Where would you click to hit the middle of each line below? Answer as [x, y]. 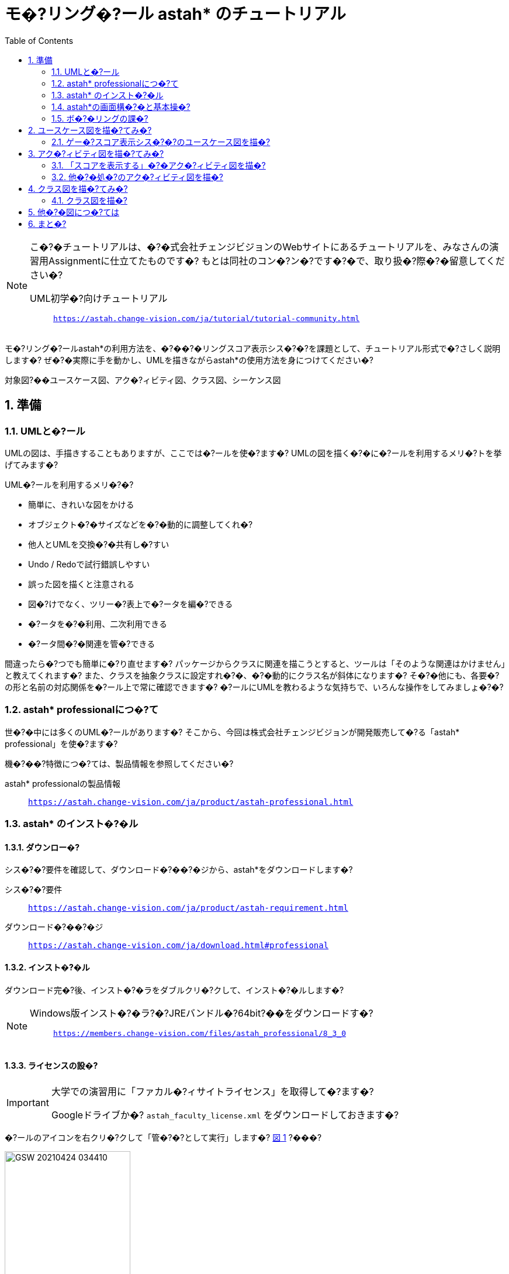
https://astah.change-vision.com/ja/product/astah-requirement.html [188, 908]
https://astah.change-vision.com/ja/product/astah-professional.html [191, 802]
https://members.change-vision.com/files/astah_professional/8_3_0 [200, 1033]
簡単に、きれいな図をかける [81, 504]
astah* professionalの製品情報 [63, 783]
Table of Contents [39, 40]
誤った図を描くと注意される [81, 584]
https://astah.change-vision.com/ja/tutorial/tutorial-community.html [207, 318]
